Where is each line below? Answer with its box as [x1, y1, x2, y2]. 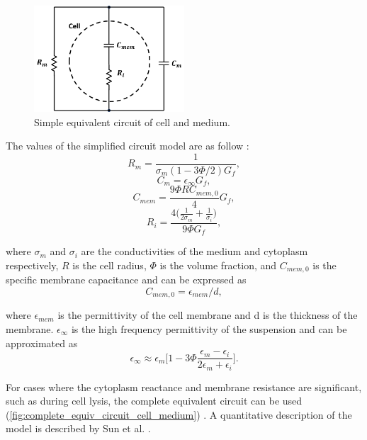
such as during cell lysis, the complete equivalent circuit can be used [6, 393, 303, 408]
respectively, [6, 257, 59, 272]
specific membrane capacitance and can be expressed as [6, 272, 247, 287]
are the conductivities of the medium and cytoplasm [81, 244, 308, 259]
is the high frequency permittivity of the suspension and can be [71, 322, 347, 336]
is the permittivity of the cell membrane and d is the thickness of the [57, 308, 358, 322]
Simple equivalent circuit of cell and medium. [34, 114, 230, 129]
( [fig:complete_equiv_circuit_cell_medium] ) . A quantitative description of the [6, 407, 352, 422]
